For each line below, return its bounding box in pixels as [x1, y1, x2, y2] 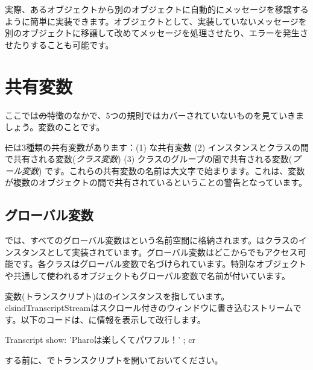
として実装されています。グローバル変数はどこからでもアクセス [46, 245, 298, 258]
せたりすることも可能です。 [5, 38, 114, 51]
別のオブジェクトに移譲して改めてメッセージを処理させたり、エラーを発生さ [5, 27, 308, 39]
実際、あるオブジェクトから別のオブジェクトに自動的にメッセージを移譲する [5, 3, 309, 15]
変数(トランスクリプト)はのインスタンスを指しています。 [5, 289, 230, 302]
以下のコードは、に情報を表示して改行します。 [21, 313, 206, 325]
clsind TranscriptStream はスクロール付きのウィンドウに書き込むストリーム [5, 301, 293, 314]
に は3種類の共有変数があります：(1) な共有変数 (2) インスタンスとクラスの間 [5, 140, 309, 153]
